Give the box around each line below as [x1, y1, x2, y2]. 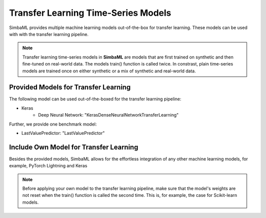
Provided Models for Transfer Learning [9, 83, 131, 92]
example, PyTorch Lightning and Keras [9, 163, 88, 169]
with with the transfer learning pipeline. [9, 31, 89, 37]
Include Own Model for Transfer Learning [9, 143, 138, 151]
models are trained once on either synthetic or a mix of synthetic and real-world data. [22, 68, 197, 74]
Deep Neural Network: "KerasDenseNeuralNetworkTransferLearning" [38, 112, 179, 118]
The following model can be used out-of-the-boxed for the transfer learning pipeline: [9, 96, 182, 102]
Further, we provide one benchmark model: [9, 121, 97, 127]
